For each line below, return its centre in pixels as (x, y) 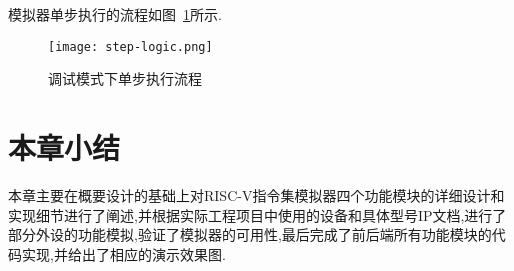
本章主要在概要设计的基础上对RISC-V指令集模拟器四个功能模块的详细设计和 (256, 194)
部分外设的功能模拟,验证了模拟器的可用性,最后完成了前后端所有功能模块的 (250, 234)
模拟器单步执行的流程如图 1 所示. (115, 14)
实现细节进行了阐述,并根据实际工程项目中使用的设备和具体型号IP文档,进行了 (257, 214)
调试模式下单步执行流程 (125, 78)
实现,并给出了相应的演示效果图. (123, 253)
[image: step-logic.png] (130, 46)
